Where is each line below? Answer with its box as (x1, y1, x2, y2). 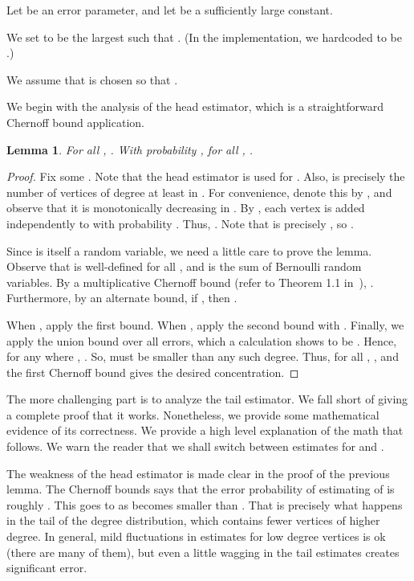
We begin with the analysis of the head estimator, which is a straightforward (6, 98, 384, 115)
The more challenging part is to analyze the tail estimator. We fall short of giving (6, 391, 408, 407)
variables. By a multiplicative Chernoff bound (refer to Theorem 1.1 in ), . (6, 273, 374, 290)
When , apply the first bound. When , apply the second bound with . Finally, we (6, 316, 404, 333)
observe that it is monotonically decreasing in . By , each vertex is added (6, 199, 365, 216)
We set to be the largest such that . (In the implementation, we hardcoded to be (6, 28, 402, 45)
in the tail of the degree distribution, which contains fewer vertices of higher (6, 512, 380, 529)
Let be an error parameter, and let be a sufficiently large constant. (6, 2, 333, 18)
